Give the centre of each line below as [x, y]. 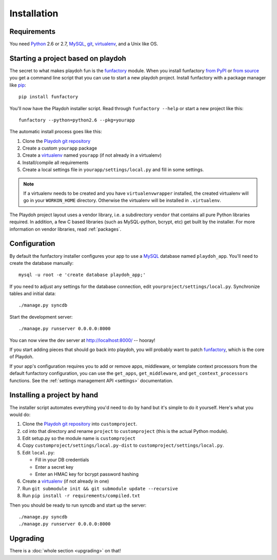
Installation [34, 13]
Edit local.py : [38, 452]
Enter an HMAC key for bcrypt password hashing [87, 474]
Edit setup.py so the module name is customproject [79, 439]
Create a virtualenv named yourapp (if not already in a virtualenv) [92, 155]
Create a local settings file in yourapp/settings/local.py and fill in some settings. [113, 170]
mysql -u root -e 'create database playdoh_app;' [82, 275]
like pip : [18, 85]
